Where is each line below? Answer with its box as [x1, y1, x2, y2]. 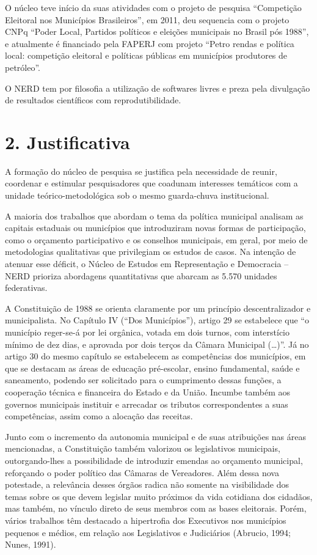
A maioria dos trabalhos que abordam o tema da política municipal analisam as [5, 209, 304, 222]
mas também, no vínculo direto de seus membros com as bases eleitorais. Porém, [5, 502, 307, 515]
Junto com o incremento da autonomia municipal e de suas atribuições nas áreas [5, 430, 306, 443]
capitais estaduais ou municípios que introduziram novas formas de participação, [5, 221, 306, 234]
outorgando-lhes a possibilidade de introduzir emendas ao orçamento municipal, [5, 454, 303, 466]
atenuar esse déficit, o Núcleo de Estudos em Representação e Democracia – [5, 257, 289, 270]
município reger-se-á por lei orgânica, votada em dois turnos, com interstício [5, 326, 290, 338]
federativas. [5, 281, 48, 294]
